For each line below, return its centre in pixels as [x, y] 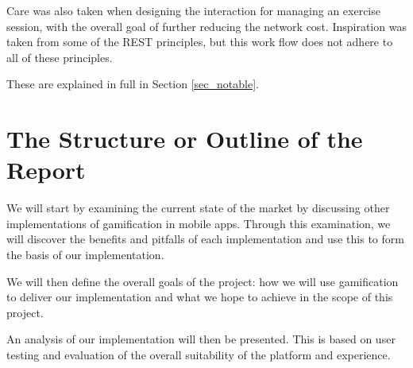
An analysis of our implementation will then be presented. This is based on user [201, 339]
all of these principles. [60, 57]
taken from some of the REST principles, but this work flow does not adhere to [200, 42]
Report [46, 170]
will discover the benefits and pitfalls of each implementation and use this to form [205, 239]
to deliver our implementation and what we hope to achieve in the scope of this [200, 297]
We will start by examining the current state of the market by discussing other [198, 208]
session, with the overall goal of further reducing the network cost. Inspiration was [206, 26]
